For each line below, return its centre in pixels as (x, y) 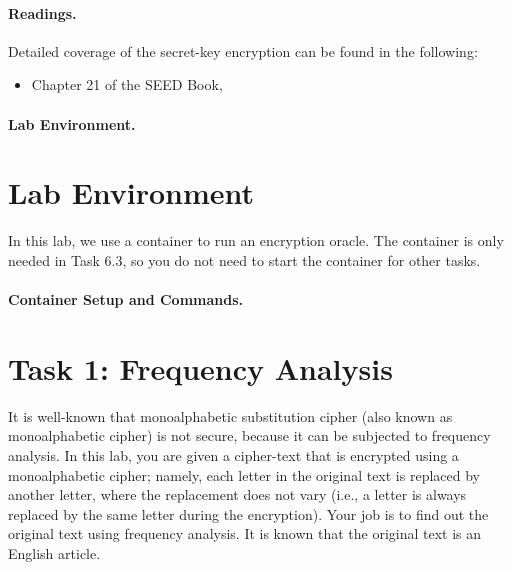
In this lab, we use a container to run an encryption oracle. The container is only (256, 240)
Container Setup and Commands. (126, 299)
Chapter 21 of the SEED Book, (127, 84)
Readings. (42, 12)
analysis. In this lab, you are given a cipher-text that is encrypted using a (233, 454)
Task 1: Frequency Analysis (200, 367)
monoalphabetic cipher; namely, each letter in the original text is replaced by (244, 474)
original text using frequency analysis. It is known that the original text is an (245, 533)
